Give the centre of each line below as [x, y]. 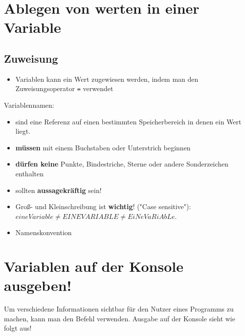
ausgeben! [38, 285]
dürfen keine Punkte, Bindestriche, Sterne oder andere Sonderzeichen [122, 164]
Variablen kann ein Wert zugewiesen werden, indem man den [107, 79]
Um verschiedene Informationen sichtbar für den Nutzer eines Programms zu [119, 309]
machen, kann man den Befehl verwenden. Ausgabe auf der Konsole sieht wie [120, 318]
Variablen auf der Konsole [94, 266]
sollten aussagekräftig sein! [58, 190]
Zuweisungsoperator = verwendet [64, 88]
